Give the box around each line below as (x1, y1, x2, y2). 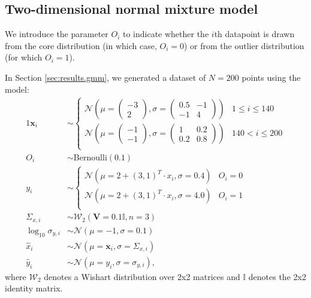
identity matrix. (5, 282, 63, 294)
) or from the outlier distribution (184, 39, 304, 51)
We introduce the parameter (5, 28, 108, 40)
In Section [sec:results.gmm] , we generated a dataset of (5, 71, 206, 83)
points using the (241, 71, 301, 83)
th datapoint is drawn (214, 28, 295, 40)
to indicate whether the (122, 28, 209, 40)
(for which (5, 51, 43, 63)
